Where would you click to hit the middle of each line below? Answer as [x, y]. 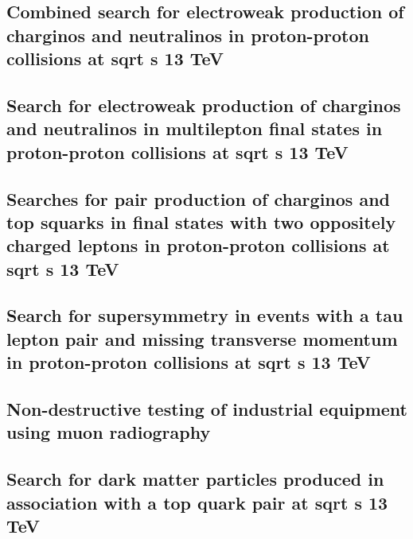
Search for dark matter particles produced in [195, 479]
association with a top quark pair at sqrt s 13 [197, 502]
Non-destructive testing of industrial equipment [207, 409]
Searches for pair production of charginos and [198, 198]
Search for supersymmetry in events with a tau [205, 315]
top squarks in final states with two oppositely [201, 221]
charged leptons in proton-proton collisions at [198, 245]
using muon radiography [109, 432]
